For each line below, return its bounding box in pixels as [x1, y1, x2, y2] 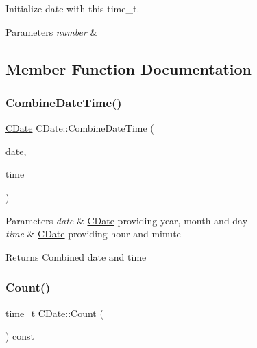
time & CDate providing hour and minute [5, 227, 181, 241]
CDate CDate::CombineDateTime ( [5, 121, 154, 135]
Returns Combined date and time [5, 249, 147, 264]
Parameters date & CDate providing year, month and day [5, 213, 248, 227]
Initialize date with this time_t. [5, 1, 140, 15]
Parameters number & [5, 24, 98, 38]
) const [5, 329, 35, 343]
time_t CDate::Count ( [5, 305, 103, 320]
